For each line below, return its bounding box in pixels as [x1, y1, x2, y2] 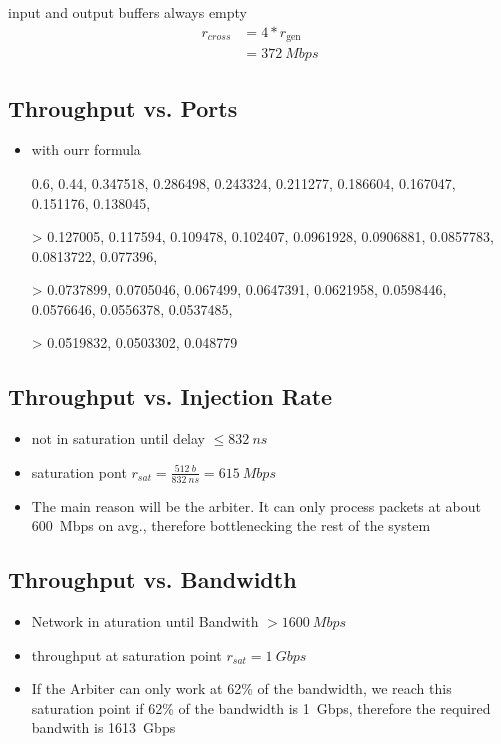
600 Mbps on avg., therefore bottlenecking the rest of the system [31, 515, 431, 536]
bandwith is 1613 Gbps [31, 717, 176, 738]
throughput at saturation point [31, 644, 222, 665]
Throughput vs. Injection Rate [8, 381, 333, 412]
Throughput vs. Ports [8, 92, 238, 123]
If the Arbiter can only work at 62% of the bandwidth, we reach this [31, 678, 452, 699]
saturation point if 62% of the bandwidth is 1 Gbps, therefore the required [31, 697, 491, 718]
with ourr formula [31, 139, 141, 160]
